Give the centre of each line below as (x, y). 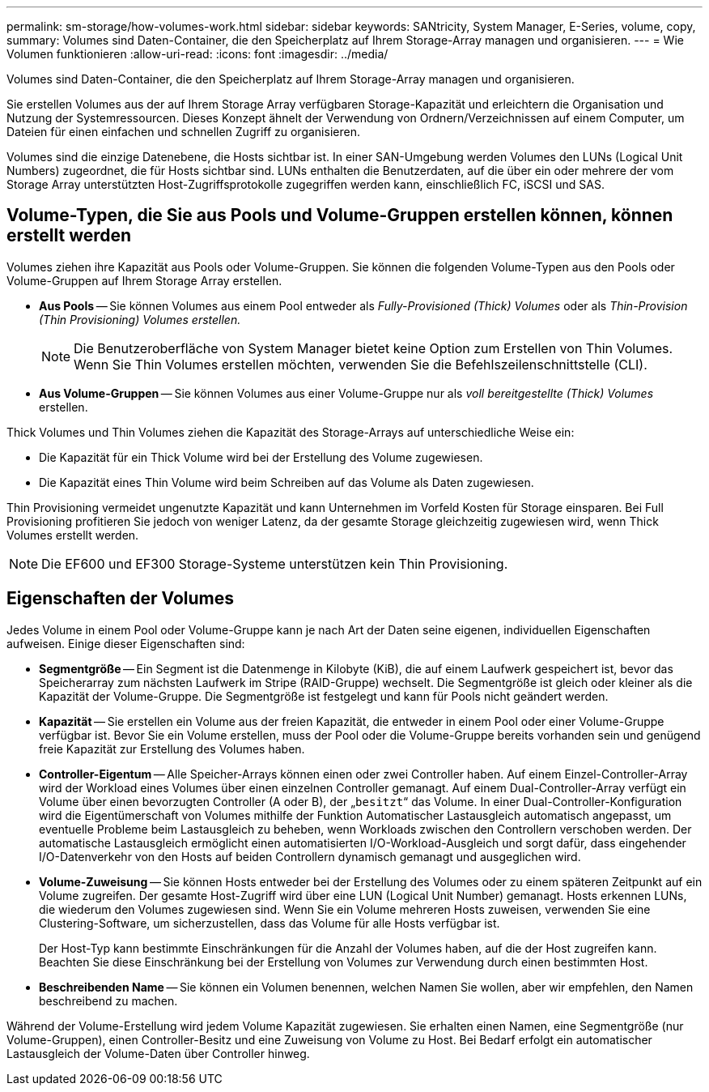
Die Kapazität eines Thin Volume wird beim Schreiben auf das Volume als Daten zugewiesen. (287, 482)
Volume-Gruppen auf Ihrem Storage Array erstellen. (144, 280)
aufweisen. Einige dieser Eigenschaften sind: (126, 643)
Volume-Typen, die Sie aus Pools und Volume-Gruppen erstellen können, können (340, 215)
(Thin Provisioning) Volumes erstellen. (140, 319)
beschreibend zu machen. (108, 1000)
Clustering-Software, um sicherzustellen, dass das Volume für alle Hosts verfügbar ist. (270, 923)
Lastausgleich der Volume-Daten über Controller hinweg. (158, 1053)
